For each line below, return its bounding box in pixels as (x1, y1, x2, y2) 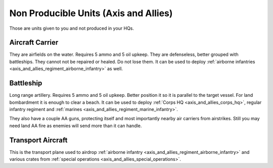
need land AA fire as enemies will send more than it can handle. (9, 123, 142, 129)
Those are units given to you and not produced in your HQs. (9, 25, 134, 31)
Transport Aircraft (9, 136, 68, 144)
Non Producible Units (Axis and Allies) (9, 8, 173, 19)
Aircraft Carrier (9, 38, 59, 47)
